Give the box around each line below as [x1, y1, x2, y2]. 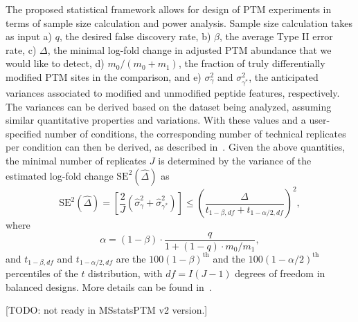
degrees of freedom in [235, 266, 325, 281]
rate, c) [6, 42, 37, 57]
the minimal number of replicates [6, 153, 147, 167]
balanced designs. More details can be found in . [6, 279, 212, 294]
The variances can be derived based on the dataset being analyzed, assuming [6, 99, 332, 113]
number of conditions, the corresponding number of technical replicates [44, 126, 346, 140]
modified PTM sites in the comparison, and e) [6, 69, 202, 84]
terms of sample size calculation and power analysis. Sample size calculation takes [6, 15, 353, 30]
